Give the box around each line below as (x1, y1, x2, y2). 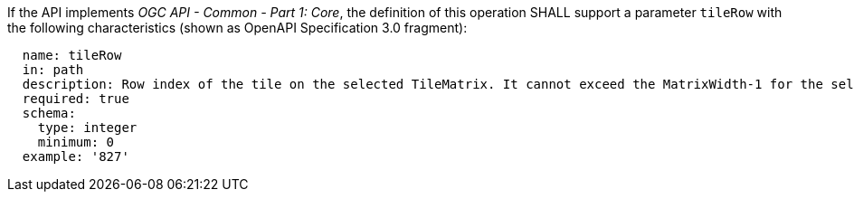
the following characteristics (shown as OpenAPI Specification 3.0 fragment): (7, 20, 468, 35)
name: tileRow (22, 48, 122, 62)
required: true (22, 91, 129, 106)
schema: (22, 106, 76, 120)
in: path (22, 62, 84, 77)
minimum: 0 (37, 135, 115, 149)
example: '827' (22, 149, 129, 164)
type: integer (37, 120, 138, 135)
